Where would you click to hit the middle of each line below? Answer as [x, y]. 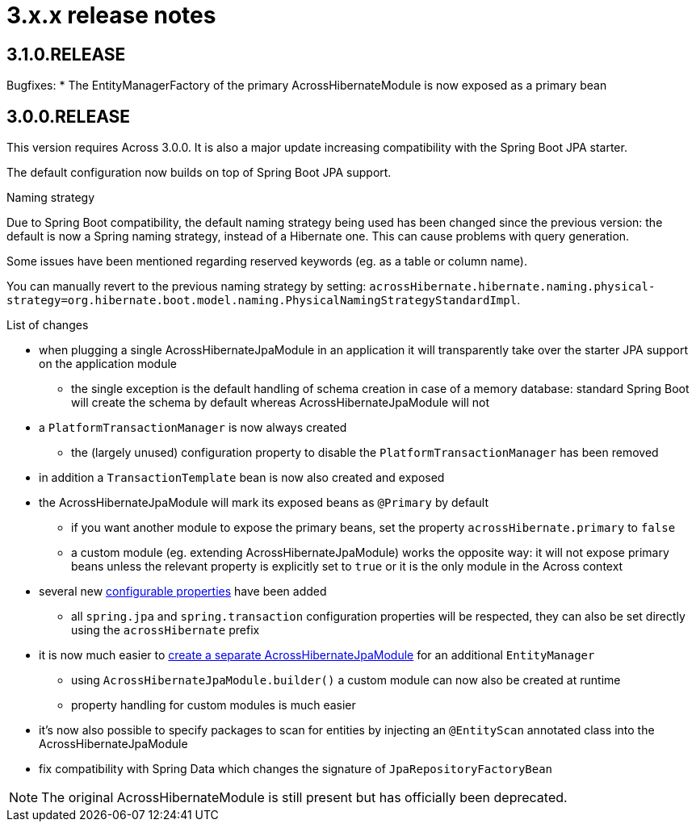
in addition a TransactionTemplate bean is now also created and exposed [242, 478]
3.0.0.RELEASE [69, 116]
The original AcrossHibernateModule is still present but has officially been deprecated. [304, 798]
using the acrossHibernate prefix [166, 630]
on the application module [108, 364]
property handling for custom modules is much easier [214, 705]
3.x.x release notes [111, 15]
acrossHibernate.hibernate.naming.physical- [512, 287]
